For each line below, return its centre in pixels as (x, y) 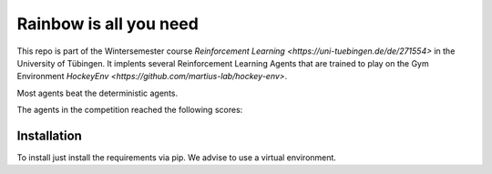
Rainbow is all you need (108, 24)
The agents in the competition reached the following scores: (130, 110)
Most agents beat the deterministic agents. (97, 93)
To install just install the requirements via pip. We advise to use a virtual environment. (177, 158)
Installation (49, 135)
